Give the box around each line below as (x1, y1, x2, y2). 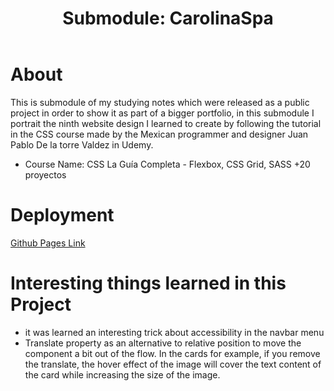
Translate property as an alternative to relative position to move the (24, 337, 302, 349)
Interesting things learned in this (10, 272, 287, 295)
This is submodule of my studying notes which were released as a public (10, 96, 310, 108)
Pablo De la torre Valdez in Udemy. (10, 138, 154, 151)
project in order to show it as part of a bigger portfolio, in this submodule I (10, 107, 315, 119)
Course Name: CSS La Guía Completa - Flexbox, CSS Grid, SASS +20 (24, 158, 311, 170)
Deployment (10, 204, 115, 227)
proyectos (24, 168, 67, 181)
